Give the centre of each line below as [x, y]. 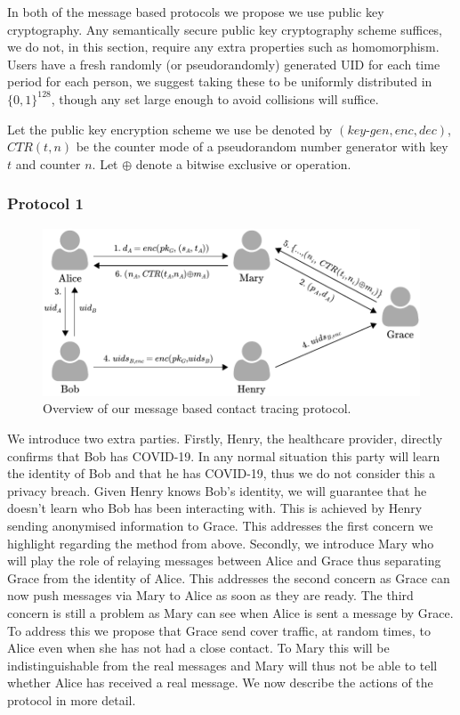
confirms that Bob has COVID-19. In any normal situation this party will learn [224, 455]
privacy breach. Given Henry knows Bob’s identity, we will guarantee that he [217, 490]
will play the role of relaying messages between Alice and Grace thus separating [224, 561]
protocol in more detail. [72, 699]
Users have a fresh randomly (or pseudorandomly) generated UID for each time [224, 64]
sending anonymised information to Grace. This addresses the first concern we [220, 525]
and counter [48, 163]
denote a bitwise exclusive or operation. [243, 163]
